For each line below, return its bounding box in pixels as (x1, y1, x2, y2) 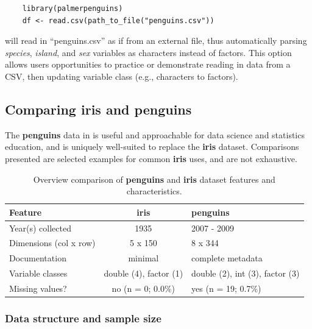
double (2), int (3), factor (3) (191, 267, 300, 280)
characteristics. (126, 185, 182, 197)
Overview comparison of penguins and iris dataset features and (33, 172, 275, 185)
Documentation (9, 252, 66, 264)
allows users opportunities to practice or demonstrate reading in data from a (5, 58, 291, 71)
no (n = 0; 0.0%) (112, 281, 175, 294)
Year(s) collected (9, 221, 71, 234)
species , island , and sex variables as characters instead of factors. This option (5, 46, 292, 58)
